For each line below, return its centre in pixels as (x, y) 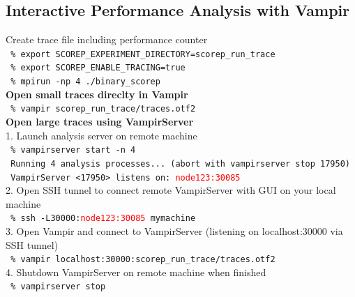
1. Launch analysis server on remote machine (101, 135)
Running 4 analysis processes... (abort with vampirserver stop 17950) (180, 163)
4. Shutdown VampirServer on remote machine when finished (136, 272)
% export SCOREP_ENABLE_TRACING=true (98, 68)
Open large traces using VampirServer (100, 122)
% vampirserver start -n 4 (73, 150)
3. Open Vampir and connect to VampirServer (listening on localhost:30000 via (174, 231)
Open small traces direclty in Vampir (97, 94)
